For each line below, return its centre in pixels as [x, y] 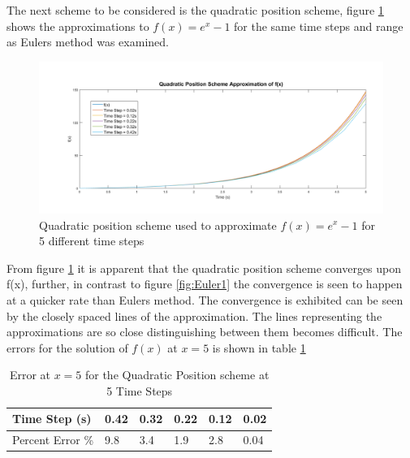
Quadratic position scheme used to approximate [158, 225]
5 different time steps [92, 241]
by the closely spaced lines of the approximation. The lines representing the [194, 315]
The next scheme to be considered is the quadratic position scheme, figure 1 [195, 10]
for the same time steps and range [319, 26]
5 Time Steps [140, 390]
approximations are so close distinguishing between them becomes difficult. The [205, 332]
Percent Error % [53, 440]
